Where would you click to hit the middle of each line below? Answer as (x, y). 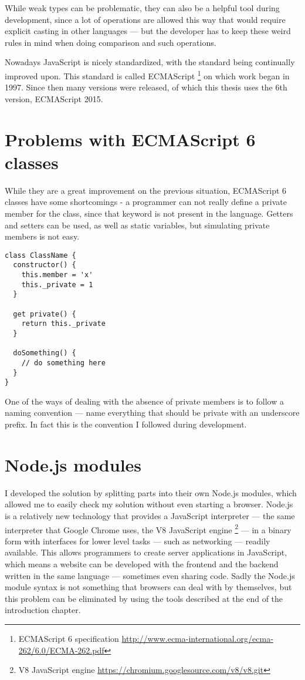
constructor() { (45, 265)
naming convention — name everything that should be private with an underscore (152, 413)
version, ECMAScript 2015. (54, 98)
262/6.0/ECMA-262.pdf (61, 650)
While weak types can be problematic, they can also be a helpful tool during (142, 8)
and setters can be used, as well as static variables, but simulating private (137, 225)
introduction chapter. (43, 610)
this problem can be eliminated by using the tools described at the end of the (144, 598)
